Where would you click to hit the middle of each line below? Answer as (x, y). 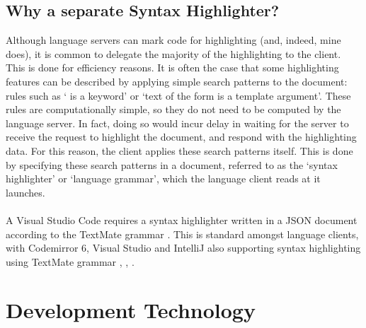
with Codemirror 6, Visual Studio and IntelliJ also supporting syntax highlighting (183, 248)
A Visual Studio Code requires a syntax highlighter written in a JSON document (182, 219)
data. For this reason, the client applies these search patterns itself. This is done (179, 150)
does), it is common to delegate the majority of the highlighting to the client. (173, 53)
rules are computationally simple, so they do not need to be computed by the (173, 109)
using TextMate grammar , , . (70, 261)
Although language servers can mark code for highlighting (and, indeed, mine (173, 40)
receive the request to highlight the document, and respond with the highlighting (181, 137)
